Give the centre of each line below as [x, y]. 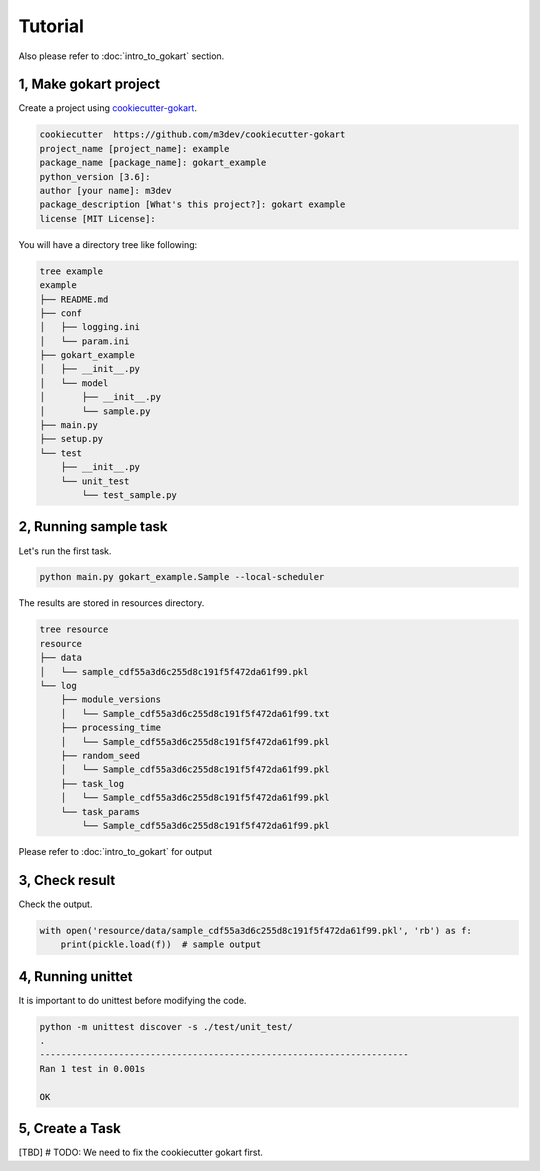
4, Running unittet [75, 976]
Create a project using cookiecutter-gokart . [107, 108]
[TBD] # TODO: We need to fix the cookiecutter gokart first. [141, 1152]
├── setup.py [71, 439]
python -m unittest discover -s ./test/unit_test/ [166, 1026]
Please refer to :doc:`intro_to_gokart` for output [115, 851]
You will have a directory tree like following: [108, 244]
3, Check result [67, 880]
